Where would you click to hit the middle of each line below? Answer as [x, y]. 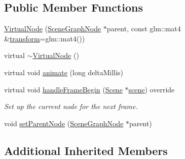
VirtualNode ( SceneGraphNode [53, 29]
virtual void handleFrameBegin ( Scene [63, 89]
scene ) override [152, 89]
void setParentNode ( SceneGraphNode [64, 123]
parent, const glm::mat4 [144, 29]
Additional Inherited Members [86, 150]
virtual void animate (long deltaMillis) [64, 72]
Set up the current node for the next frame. [71, 106]
